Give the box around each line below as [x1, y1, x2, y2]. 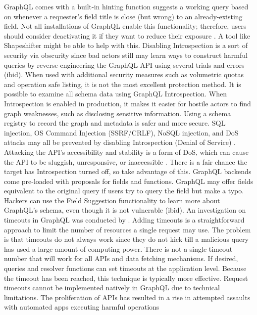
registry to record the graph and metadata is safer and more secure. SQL [4, 118, 226, 128]
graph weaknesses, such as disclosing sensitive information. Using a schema [4, 108, 231, 118]
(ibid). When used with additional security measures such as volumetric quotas [4, 69, 244, 80]
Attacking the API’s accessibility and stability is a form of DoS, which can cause [4, 146, 249, 157]
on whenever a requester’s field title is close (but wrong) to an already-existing [4, 11, 243, 21]
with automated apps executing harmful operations [4, 302, 159, 312]
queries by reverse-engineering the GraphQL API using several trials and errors [4, 59, 245, 70]
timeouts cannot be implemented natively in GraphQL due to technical [4, 282, 220, 293]
